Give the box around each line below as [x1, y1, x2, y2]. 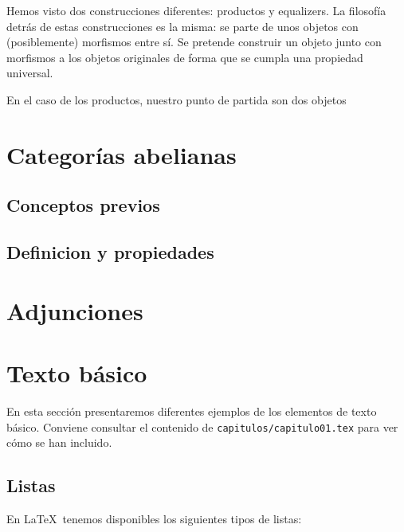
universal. [6, 65, 53, 81]
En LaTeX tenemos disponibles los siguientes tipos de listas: [6, 510, 302, 527]
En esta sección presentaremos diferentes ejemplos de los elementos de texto [6, 403, 377, 419]
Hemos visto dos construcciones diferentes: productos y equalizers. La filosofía [6, 2, 386, 18]
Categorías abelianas [6, 138, 237, 170]
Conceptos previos [6, 193, 160, 217]
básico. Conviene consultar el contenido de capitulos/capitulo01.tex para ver [6, 418, 398, 435]
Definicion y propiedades [6, 240, 214, 264]
